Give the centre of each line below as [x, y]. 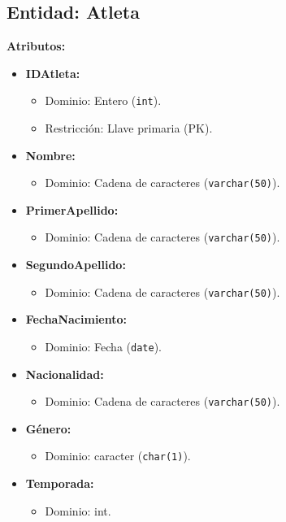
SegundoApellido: [76, 265]
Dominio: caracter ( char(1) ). [118, 456]
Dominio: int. [78, 510]
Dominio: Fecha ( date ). [103, 346]
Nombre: [50, 155]
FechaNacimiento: [76, 319]
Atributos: [36, 46]
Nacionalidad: [65, 374]
